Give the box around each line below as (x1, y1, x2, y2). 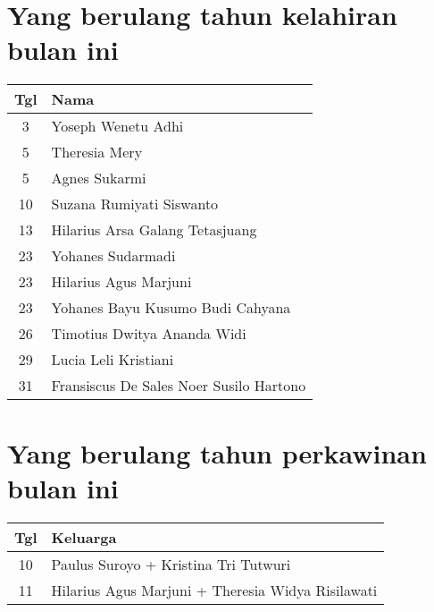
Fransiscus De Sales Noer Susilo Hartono (51, 375, 306, 396)
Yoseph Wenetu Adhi (51, 115, 184, 137)
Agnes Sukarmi (51, 167, 146, 189)
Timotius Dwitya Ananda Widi (51, 323, 246, 344)
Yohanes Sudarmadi (51, 245, 176, 267)
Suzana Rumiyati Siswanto (51, 193, 219, 215)
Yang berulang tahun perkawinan (7, 434, 427, 471)
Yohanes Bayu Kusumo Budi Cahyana (51, 297, 291, 319)
